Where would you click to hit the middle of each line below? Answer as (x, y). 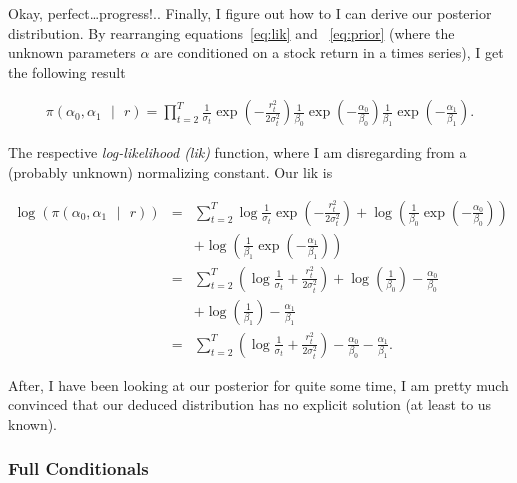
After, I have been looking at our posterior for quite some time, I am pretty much (258, 384)
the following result (67, 71)
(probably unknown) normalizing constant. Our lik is (170, 172)
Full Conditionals (78, 468)
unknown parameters (72, 52)
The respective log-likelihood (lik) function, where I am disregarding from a (237, 152)
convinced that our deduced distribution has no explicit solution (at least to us (250, 404)
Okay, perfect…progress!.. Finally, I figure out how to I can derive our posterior (250, 13)
